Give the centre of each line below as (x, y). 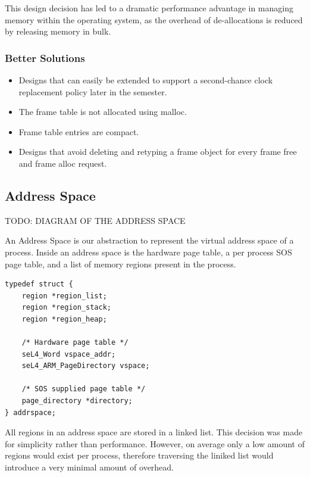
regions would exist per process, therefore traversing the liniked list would (139, 455)
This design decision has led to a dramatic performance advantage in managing (149, 8)
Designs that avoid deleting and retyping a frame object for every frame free (158, 152)
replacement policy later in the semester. (93, 91)
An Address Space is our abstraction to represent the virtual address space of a (149, 240)
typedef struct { (39, 284)
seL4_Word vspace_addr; (69, 354)
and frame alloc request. (63, 163)
